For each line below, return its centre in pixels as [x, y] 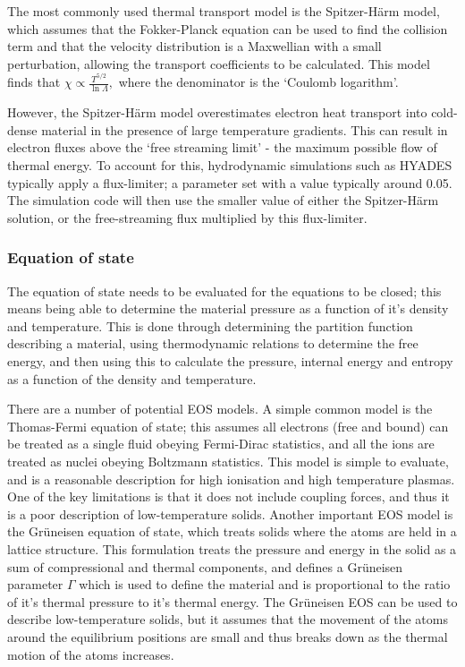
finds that [34, 82]
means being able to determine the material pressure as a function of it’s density [228, 308]
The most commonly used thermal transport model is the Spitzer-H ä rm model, [224, 11]
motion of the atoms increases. [91, 654]
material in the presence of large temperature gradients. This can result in [245, 129]
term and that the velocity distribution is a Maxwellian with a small [194, 46]
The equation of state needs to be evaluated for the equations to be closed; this [224, 291]
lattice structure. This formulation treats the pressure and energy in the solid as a [232, 548]
